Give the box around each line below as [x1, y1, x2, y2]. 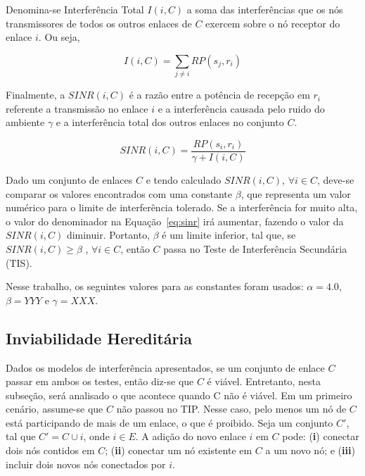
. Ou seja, [38, 30, 80, 44]
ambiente [6, 115, 45, 130]
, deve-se [316, 172, 354, 187]
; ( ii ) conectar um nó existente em [105, 443, 252, 458]
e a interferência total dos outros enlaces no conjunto [56, 115, 284, 130]
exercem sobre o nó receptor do [205, 15, 340, 30]
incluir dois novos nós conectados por [6, 456, 166, 471]
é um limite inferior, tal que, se [162, 227, 296, 242]
